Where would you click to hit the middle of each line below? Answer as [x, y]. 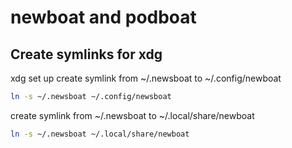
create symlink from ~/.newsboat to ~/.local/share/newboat [132, 115]
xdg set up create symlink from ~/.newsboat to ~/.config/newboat [146, 78]
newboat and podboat [103, 17]
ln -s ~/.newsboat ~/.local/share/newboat [100, 134]
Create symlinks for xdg [86, 54]
